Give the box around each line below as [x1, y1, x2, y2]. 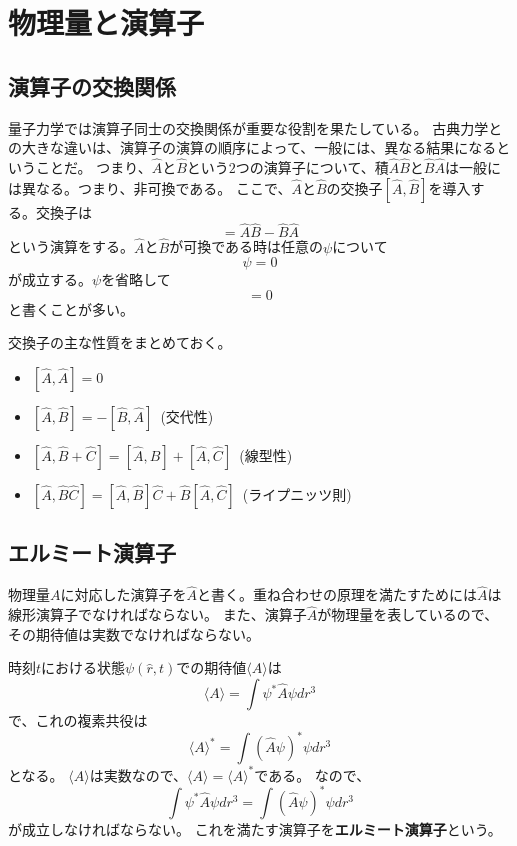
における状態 [41, 657, 126, 678]
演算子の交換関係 [8, 70, 176, 101]
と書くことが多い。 [8, 298, 134, 319]
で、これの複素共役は [8, 710, 148, 730]
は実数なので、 [89, 764, 188, 785]
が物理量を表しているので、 [317, 604, 499, 625]
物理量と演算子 [8, 2, 205, 43]
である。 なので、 [254, 764, 371, 785]
